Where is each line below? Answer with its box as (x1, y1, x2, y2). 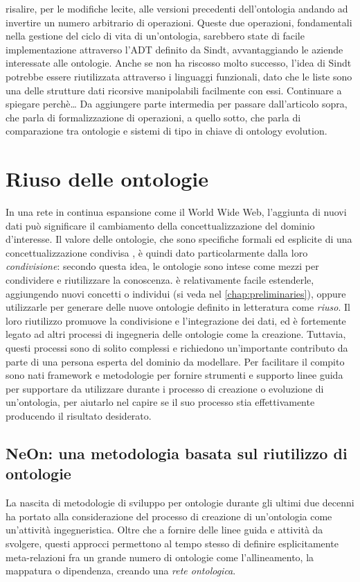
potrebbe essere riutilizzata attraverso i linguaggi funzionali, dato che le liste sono (6, 69, 352, 83)
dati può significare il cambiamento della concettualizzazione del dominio (6, 218, 315, 232)
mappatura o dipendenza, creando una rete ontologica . (6, 563, 236, 578)
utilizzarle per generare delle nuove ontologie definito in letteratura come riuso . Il (6, 300, 350, 314)
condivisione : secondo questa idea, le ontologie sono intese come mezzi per (6, 259, 319, 273)
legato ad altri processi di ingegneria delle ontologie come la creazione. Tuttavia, (6, 327, 346, 341)
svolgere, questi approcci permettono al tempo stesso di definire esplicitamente (6, 536, 339, 550)
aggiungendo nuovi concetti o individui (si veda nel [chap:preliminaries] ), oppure (6, 286, 346, 300)
